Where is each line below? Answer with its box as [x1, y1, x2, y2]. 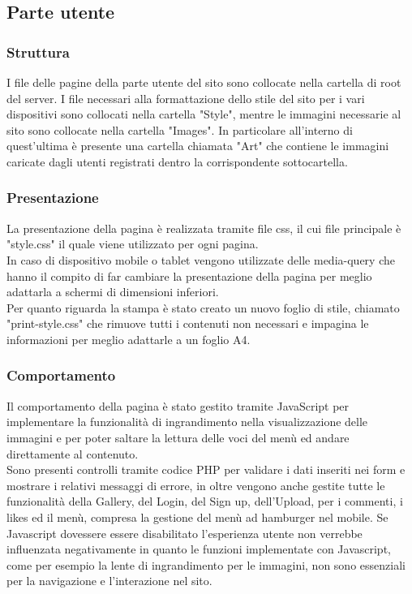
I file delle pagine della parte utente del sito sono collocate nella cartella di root [6, 74, 401, 90]
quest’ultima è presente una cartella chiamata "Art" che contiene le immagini [6, 137, 389, 154]
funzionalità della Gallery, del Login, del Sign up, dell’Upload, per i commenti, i [6, 493, 403, 510]
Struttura [6, 41, 70, 62]
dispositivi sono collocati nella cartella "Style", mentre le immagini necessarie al [6, 105, 401, 123]
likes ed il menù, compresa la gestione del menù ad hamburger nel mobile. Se [6, 508, 388, 525]
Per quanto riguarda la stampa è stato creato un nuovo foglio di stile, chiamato [6, 299, 400, 316]
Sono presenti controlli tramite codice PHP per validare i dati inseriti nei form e [6, 461, 406, 478]
